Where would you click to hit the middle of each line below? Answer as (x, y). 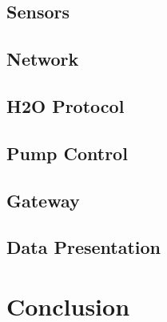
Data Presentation (84, 247)
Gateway (43, 200)
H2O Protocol (66, 105)
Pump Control (67, 153)
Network (43, 59)
